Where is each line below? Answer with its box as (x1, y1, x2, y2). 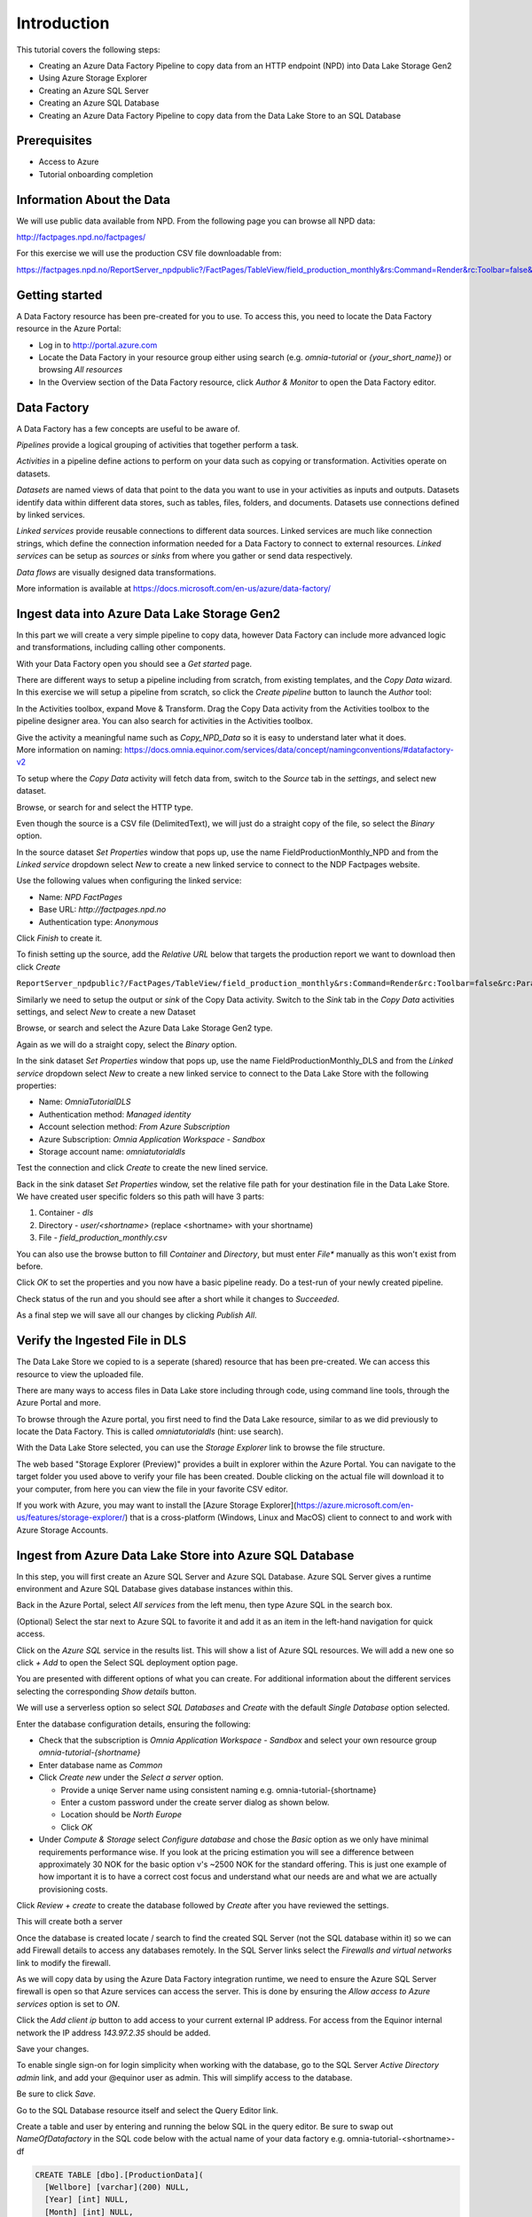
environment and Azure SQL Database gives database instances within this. (16, 1584, 293, 1594)
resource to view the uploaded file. (16, 1368, 144, 1379)
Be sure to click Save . (16, 2088, 97, 2099)
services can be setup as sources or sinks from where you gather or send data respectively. (16, 551, 354, 561)
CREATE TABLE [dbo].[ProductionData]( (35, 2169, 204, 2180)
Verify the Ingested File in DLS (16, 1333, 186, 1348)
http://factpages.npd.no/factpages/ (16, 231, 146, 243)
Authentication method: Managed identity (38, 1108, 192, 1119)
